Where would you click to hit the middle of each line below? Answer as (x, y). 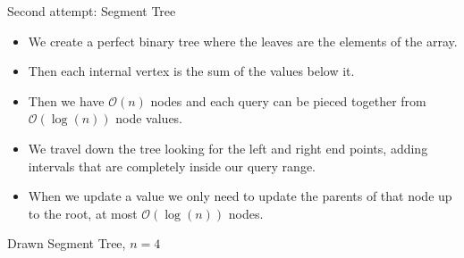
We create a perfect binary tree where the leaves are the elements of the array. (243, 41)
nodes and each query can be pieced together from (288, 100)
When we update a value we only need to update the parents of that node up (240, 196)
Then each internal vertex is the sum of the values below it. (191, 71)
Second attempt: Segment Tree (92, 11)
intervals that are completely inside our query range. (172, 166)
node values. (149, 118)
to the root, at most (83, 213)
